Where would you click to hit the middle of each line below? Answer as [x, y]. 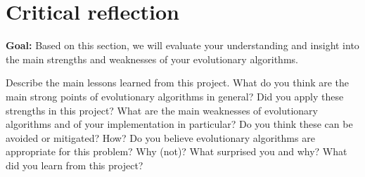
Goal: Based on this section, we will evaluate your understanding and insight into [182, 45]
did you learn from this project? [75, 165]
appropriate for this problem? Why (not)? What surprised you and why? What [177, 151]
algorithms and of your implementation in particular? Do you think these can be [179, 124]
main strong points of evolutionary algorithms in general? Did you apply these [175, 96]
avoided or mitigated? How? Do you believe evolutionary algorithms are [160, 137]
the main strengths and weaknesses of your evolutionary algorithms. [152, 59]
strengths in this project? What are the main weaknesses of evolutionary [162, 110]
